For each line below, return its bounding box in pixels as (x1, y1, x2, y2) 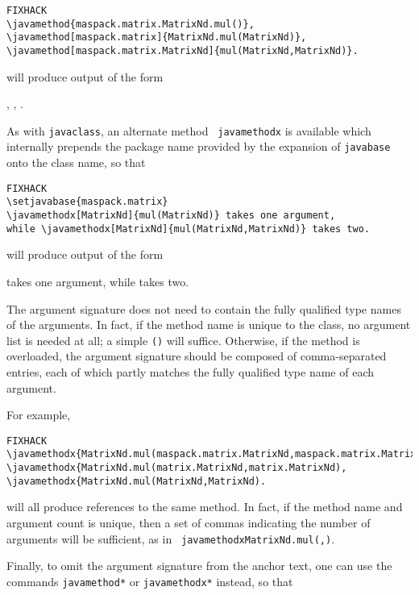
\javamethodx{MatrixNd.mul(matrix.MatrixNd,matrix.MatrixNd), (6, 462, 347, 474)
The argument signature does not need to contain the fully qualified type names (6, 300, 401, 317)
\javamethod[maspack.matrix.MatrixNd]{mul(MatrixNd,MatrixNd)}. (6, 44, 359, 56)
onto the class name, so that (6, 154, 146, 171)
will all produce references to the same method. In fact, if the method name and (6, 498, 403, 515)
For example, (6, 406, 71, 423)
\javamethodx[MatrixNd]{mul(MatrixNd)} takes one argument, (6, 210, 336, 222)
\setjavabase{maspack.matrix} (6, 196, 168, 208)
